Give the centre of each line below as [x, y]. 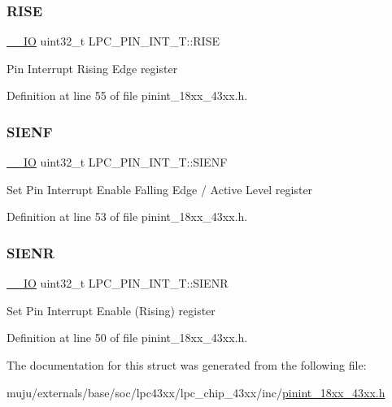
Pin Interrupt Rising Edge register [92, 68]
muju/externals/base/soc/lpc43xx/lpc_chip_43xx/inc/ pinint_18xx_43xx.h [196, 392]
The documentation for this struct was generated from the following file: [187, 365]
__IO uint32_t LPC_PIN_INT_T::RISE [113, 41]
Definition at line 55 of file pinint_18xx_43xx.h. [127, 95]
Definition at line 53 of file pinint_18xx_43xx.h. [127, 216]
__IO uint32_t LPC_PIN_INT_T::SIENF [117, 162]
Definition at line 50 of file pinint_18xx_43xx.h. [127, 338]
